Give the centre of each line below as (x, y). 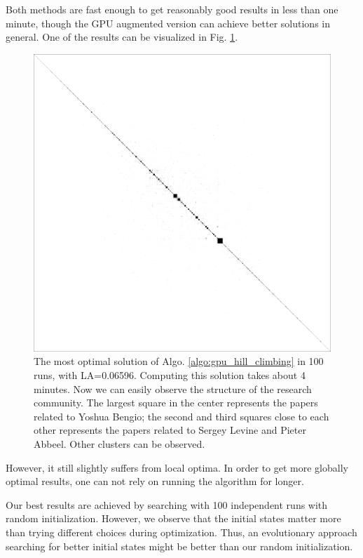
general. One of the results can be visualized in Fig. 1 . (122, 37)
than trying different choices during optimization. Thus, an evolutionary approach (181, 532)
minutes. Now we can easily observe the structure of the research (173, 388)
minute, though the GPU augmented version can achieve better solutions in (168, 23)
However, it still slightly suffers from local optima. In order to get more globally (177, 467)
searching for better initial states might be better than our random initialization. (179, 546)
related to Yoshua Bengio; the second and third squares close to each (181, 416)
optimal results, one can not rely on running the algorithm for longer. (155, 481)
